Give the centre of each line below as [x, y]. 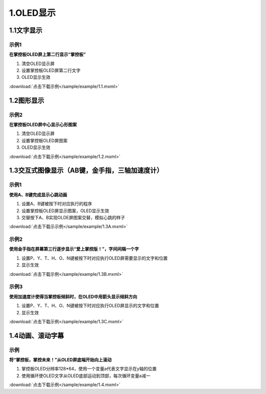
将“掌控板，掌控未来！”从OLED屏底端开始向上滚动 [60, 360]
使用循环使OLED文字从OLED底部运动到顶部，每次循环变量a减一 [86, 376]
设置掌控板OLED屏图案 [45, 140]
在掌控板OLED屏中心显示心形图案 [43, 125]
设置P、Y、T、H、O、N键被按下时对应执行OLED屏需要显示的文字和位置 [95, 258]
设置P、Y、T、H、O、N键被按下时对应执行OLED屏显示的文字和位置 [90, 306]
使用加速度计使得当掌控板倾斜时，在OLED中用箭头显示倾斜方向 [73, 296]
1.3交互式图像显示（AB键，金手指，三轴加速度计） [86, 171]
